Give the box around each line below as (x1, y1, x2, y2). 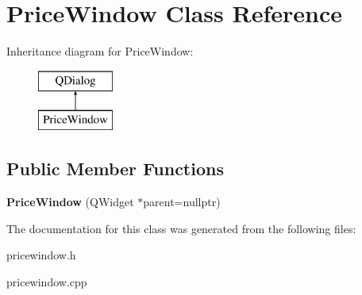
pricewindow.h (6, 247, 76, 263)
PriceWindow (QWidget (6, 193, 134, 210)
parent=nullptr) (143, 193, 221, 210)
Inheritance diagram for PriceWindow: (6, 43, 194, 59)
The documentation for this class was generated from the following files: (6, 220, 356, 236)
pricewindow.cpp (6, 273, 87, 289)
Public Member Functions (6, 156, 224, 181)
